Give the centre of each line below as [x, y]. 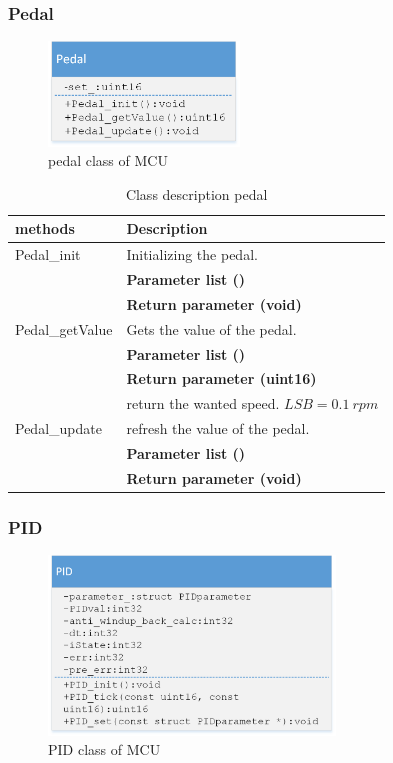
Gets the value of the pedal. [211, 328]
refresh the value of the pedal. [218, 428]
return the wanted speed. [203, 403]
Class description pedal [196, 193]
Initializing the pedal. [192, 254]
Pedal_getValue [64, 328]
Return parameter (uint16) [221, 378]
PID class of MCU [104, 749]
